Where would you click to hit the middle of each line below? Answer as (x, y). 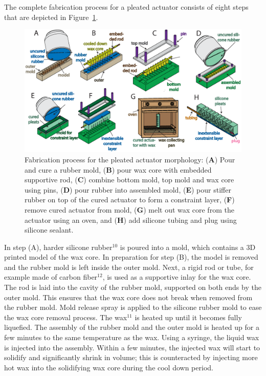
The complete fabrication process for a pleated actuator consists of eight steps (126, 7)
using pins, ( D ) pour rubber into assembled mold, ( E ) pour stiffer (128, 189)
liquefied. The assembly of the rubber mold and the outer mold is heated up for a (132, 327)
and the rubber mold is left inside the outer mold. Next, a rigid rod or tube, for (129, 267)
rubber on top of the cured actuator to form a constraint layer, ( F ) (130, 200)
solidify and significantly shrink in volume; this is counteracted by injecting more (131, 357)
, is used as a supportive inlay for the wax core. (177, 277)
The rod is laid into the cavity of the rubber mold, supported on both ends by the (133, 287)
